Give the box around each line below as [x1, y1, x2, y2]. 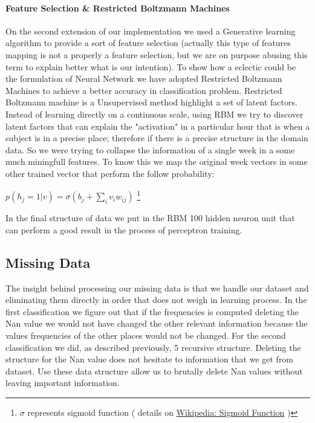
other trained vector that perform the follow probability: [5, 167, 215, 179]
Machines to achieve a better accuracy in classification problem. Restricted [5, 84, 282, 96]
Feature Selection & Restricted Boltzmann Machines [5, 1, 230, 14]
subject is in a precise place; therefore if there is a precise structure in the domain [5, 132, 308, 144]
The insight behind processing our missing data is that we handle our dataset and [5, 281, 309, 294]
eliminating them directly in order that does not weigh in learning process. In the [5, 293, 307, 306]
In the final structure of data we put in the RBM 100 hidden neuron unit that [5, 211, 295, 224]
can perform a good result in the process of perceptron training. [5, 223, 242, 236]
